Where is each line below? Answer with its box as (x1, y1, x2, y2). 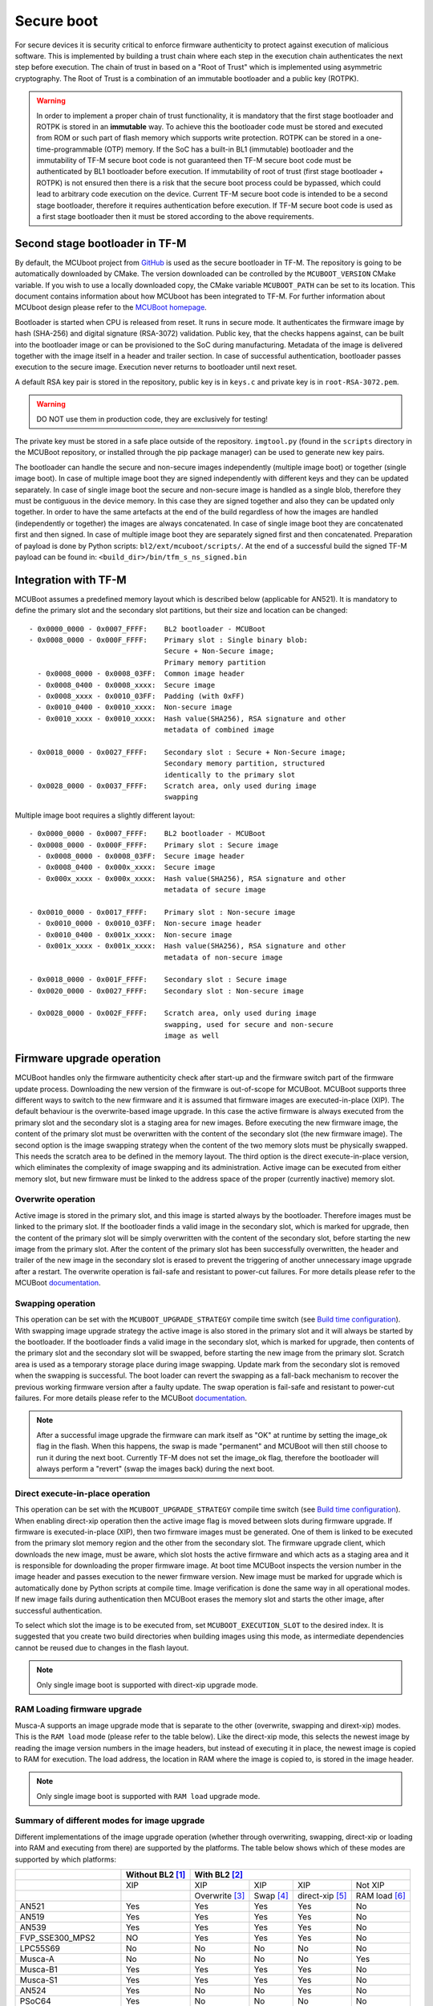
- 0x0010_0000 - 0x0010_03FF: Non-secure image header (37, 919, 262, 928)
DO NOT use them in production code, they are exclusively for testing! (36, 414, 269, 424)
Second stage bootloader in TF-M (14, 237, 187, 250)
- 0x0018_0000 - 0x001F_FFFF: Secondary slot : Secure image (29, 975, 288, 985)
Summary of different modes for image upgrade (14, 1815, 205, 1826)
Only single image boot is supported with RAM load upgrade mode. (36, 1791, 261, 1801)
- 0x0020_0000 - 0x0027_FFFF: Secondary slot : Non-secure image (29, 986, 304, 995)
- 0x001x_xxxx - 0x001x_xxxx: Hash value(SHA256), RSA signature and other (37, 941, 346, 951)
